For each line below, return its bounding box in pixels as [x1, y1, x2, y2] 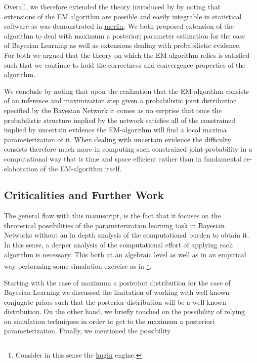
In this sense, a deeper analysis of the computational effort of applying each [4, 240, 233, 250]
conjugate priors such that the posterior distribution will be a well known [4, 296, 226, 307]
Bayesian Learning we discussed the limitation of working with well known [4, 287, 230, 297]
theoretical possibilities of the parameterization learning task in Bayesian [4, 220, 225, 230]
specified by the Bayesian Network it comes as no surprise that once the [4, 105, 222, 115]
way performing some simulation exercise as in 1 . [4, 259, 152, 271]
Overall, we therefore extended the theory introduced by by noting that [4, 1, 221, 11]
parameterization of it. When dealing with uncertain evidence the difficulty [4, 134, 231, 144]
